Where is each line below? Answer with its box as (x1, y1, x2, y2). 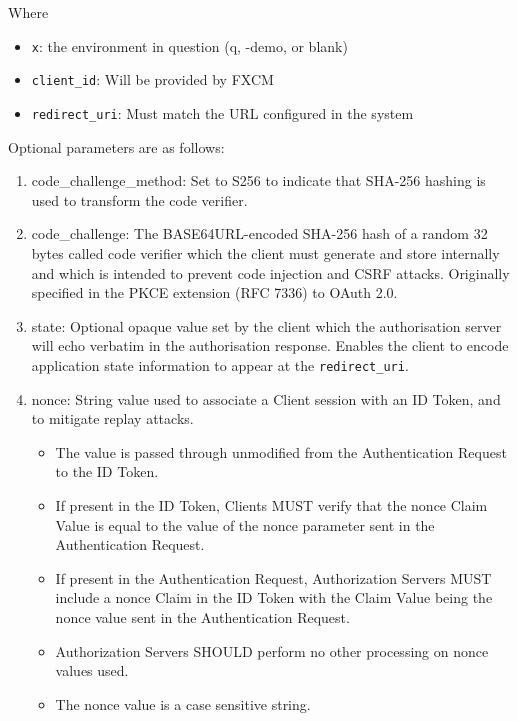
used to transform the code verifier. (31, 189, 248, 210)
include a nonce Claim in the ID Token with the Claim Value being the (55, 587, 493, 608)
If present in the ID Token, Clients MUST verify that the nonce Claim (55, 494, 488, 515)
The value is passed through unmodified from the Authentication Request (55, 441, 507, 462)
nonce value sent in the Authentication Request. (55, 606, 350, 627)
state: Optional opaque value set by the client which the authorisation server (31, 315, 502, 336)
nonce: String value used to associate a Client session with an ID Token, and (31, 388, 501, 409)
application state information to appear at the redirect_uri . (31, 354, 409, 375)
